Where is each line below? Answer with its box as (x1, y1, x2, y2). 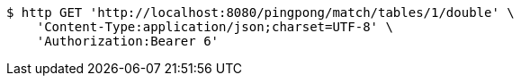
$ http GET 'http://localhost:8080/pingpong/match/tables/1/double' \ (6, 5, 515, 20)
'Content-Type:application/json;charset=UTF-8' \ (36, 20, 393, 34)
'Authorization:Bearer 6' (36, 34, 220, 48)
